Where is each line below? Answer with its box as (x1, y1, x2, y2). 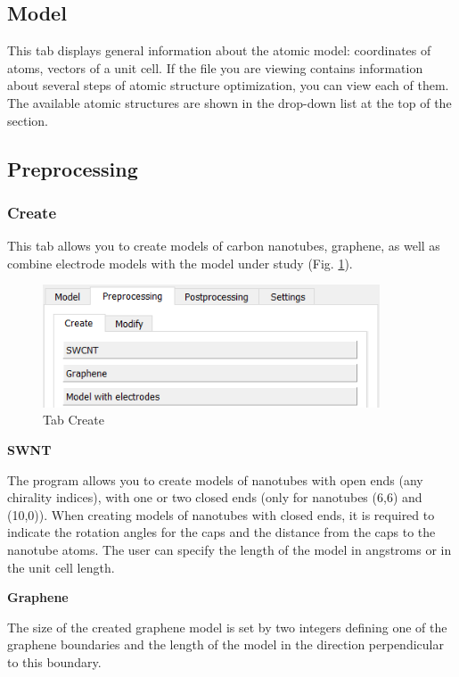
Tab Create (43, 410, 104, 429)
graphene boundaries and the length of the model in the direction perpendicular (7, 635, 444, 654)
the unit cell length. (7, 557, 115, 576)
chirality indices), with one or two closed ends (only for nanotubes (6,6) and (7, 488, 422, 507)
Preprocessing (7, 154, 138, 182)
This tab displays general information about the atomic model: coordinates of (7, 41, 431, 60)
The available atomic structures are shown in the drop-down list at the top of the (7, 93, 452, 111)
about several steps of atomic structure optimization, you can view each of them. (7, 76, 449, 95)
